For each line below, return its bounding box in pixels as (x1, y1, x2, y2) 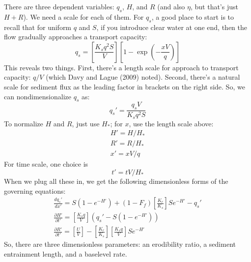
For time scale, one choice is (4, 159, 88, 169)
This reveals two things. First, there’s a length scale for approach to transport (4, 62, 239, 72)
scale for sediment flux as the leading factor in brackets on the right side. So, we (4, 81, 245, 91)
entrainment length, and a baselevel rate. (4, 249, 127, 259)
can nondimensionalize (4, 91, 71, 101)
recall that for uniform (4, 22, 72, 32)
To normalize (4, 118, 43, 128)
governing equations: (4, 185, 66, 196)
